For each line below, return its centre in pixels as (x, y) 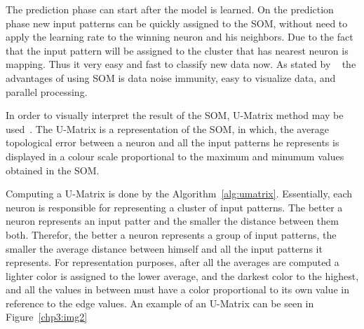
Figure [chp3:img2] (47, 317)
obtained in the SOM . (53, 170)
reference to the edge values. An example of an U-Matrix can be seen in (160, 303)
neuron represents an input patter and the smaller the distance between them (172, 221)
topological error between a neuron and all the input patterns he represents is (173, 142)
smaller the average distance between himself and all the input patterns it (164, 248)
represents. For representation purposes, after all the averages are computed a (173, 262)
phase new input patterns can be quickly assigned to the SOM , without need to (177, 23)
